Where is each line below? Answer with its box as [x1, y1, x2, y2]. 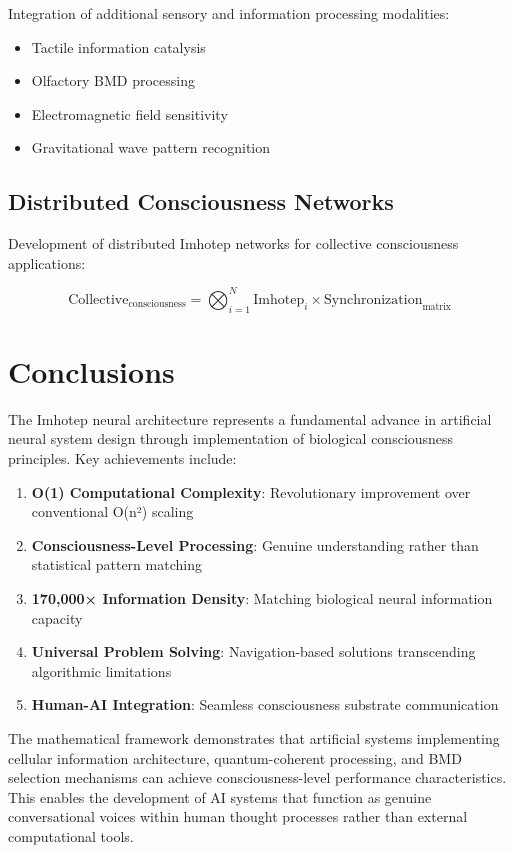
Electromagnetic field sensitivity [31, 103, 228, 124]
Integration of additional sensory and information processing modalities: [8, 3, 450, 23]
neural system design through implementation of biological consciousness [8, 428, 454, 449]
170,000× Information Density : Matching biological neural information [31, 587, 493, 608]
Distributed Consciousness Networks [8, 186, 394, 217]
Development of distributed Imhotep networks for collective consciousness [8, 233, 459, 254]
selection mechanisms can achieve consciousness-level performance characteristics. [8, 767, 507, 788]
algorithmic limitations [31, 660, 172, 681]
